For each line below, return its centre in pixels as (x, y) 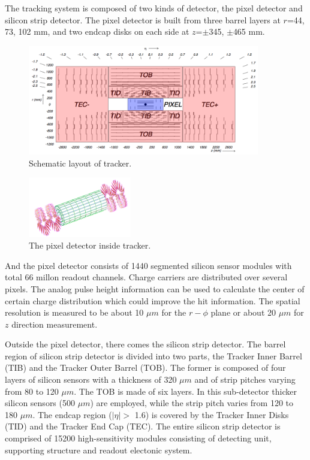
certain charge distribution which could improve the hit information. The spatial (153, 300)
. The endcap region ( (72, 414)
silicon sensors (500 (40, 403)
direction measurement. (55, 324)
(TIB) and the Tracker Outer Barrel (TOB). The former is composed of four (145, 367)
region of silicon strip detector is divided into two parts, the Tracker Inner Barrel (154, 355)
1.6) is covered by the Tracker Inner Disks (212, 414)
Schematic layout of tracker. (80, 163)
